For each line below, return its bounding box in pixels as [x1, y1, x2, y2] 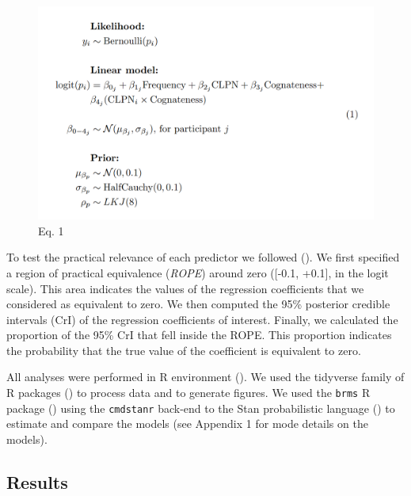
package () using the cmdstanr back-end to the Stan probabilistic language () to [6, 399, 395, 416]
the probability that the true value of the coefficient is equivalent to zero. [6, 341, 361, 358]
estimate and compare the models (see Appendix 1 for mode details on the [6, 415, 368, 432]
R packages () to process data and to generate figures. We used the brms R [6, 384, 371, 401]
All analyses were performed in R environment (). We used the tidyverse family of [6, 368, 405, 385]
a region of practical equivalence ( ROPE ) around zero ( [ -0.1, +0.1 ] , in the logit [6, 264, 389, 280]
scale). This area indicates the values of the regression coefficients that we [6, 280, 364, 296]
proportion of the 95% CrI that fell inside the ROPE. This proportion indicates [6, 326, 392, 343]
